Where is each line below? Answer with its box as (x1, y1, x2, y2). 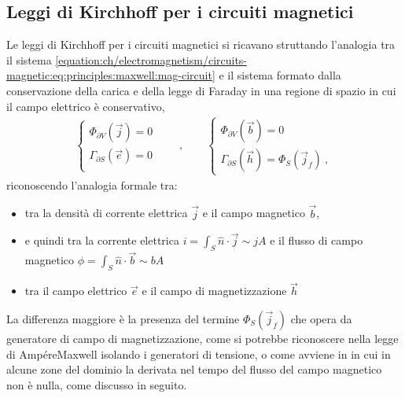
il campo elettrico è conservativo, (6, 98, 165, 114)
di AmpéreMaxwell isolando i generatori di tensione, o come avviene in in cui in (6, 345, 391, 362)
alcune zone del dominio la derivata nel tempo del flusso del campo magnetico (6, 361, 382, 378)
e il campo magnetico (202, 205, 305, 221)
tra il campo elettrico (24, 282, 127, 299)
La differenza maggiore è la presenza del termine (6, 311, 240, 326)
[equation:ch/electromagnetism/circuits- (55, 51, 248, 68)
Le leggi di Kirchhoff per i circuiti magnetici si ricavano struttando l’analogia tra (6, 36, 396, 53)
